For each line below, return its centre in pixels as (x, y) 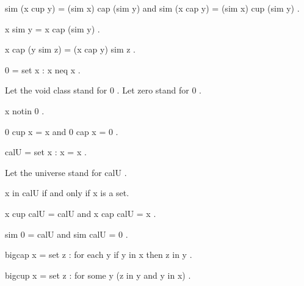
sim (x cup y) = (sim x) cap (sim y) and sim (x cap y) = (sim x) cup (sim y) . (152, 8)
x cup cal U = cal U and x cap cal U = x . (81, 213)
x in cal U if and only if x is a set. (67, 193)
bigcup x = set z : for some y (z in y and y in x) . (98, 275)
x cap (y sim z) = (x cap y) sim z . (70, 49)
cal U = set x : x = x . (46, 152)
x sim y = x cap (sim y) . (52, 28)
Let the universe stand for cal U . (66, 172)
